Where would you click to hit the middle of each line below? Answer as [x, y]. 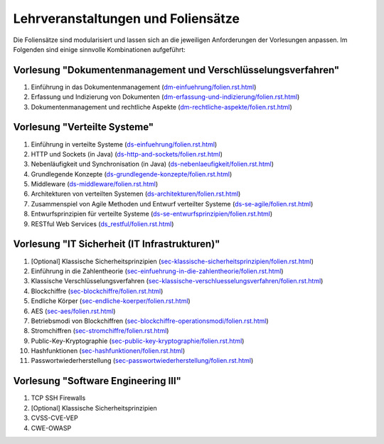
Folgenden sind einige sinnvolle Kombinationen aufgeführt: [100, 49]
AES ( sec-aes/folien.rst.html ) [73, 311]
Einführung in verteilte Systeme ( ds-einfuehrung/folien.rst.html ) [124, 144]
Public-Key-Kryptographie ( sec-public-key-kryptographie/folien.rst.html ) [138, 341]
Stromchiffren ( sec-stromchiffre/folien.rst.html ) [100, 331]
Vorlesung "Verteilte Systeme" [84, 127]
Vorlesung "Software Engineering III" [97, 381]
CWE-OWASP [51, 428]
